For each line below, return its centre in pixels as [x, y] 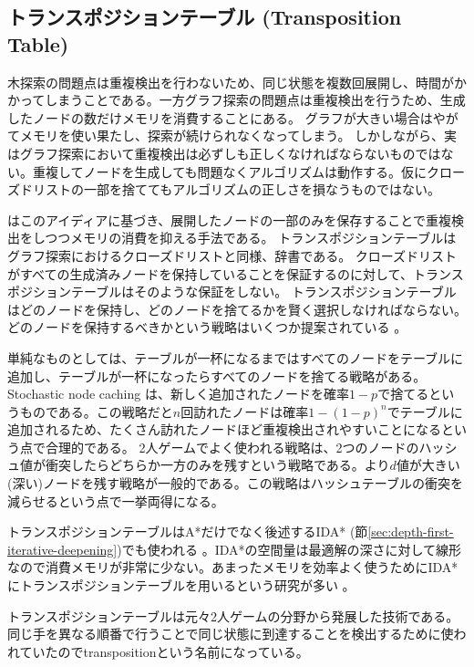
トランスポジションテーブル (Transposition [205, 17]
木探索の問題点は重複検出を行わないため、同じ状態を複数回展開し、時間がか [237, 82]
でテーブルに [425, 411]
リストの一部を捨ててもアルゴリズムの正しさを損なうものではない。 [236, 189]
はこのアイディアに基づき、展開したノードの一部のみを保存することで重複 [229, 219]
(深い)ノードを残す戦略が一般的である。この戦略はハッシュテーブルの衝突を [235, 483]
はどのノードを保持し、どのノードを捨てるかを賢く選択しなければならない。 [237, 309]
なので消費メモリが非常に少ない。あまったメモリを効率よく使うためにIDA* [233, 567]
